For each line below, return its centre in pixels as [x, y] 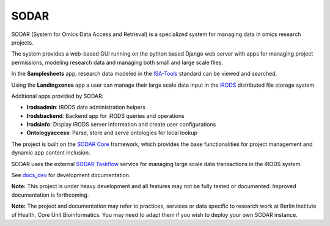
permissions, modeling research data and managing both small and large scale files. [117, 62]
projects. [22, 42]
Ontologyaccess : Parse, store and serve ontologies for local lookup [112, 133]
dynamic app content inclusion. [51, 153]
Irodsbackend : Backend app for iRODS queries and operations [105, 115]
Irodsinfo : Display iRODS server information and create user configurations [121, 125]
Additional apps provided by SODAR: [57, 96]
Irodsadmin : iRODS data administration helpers [86, 108]
